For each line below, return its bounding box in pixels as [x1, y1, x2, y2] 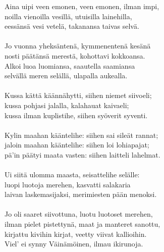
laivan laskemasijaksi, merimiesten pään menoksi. [5, 189, 157, 199]
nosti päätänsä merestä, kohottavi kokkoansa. [5, 50, 145, 61]
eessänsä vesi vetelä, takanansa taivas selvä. [5, 21, 139, 31]
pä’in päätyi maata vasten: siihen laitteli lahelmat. [5, 149, 160, 160]
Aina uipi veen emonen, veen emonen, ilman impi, [5, 1, 159, 11]
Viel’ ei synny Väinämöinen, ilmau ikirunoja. [5, 238, 143, 249]
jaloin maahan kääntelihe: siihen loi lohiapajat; [5, 139, 149, 150]
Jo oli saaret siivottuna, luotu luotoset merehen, [5, 209, 153, 219]
